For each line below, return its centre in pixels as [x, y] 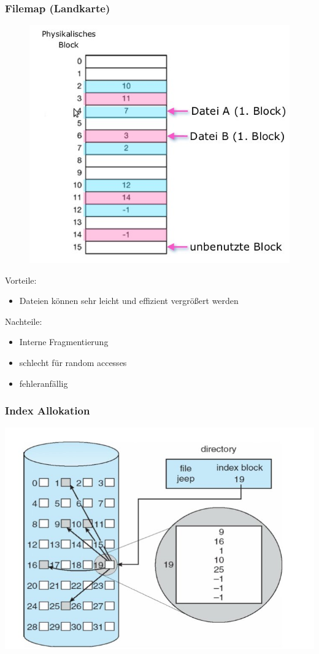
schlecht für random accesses [73, 362]
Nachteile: [24, 321]
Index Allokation [48, 411]
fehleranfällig [44, 383]
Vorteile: [21, 280]
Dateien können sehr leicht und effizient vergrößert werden [129, 301]
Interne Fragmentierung [64, 342]
